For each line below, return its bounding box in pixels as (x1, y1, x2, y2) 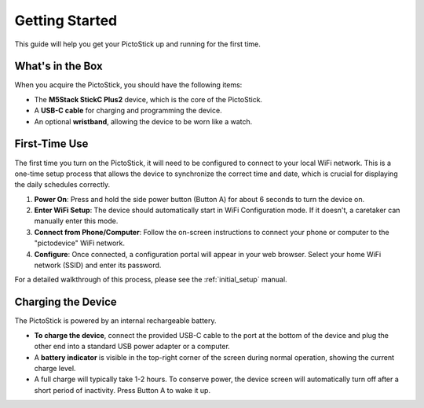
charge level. (34, 363, 76, 373)
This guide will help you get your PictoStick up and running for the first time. (14, 39, 261, 49)
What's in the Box (14, 60, 104, 73)
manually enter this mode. (34, 216, 119, 226)
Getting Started (14, 12, 118, 29)
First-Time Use (14, 138, 89, 151)
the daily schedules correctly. (14, 180, 111, 189)
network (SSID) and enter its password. (34, 260, 162, 270)
